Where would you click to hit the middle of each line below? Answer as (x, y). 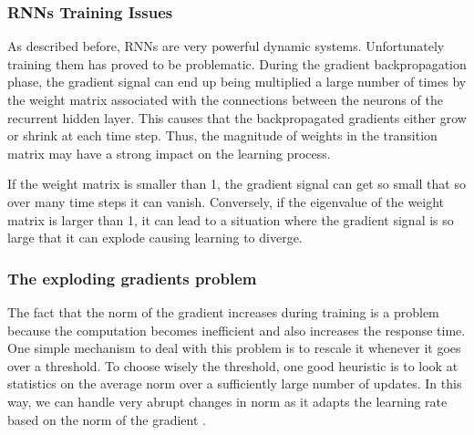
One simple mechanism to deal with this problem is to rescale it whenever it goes (234, 348)
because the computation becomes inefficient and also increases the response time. (237, 330)
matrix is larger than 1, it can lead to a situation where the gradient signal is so (231, 219)
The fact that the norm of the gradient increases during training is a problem (223, 311)
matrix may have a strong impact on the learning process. (169, 153)
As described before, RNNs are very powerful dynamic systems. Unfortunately (226, 46)
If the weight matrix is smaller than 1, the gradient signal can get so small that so (237, 184)
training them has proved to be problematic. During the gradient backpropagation (237, 63)
